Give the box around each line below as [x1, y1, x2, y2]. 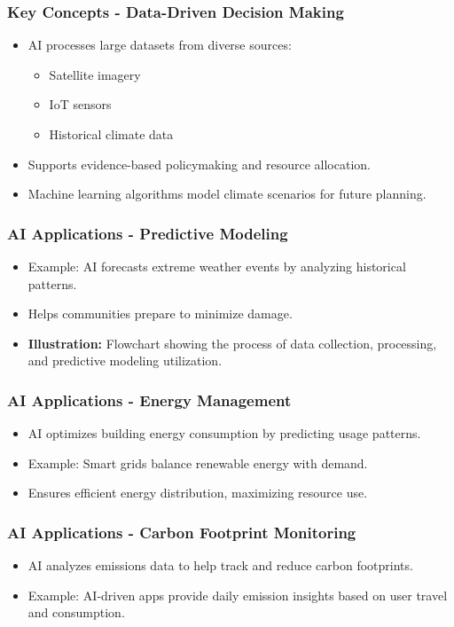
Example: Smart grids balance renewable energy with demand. [27, 453, 368, 472]
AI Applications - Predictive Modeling [7, 222, 288, 244]
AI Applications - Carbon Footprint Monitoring [7, 521, 356, 543]
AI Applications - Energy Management [7, 388, 292, 411]
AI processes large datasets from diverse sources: [27, 35, 292, 54]
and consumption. [27, 603, 125, 622]
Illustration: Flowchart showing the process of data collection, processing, [27, 333, 437, 352]
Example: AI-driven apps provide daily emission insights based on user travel [27, 585, 448, 604]
